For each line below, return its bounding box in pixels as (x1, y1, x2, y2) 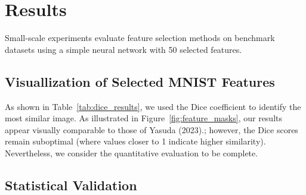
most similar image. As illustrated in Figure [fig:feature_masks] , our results (5, 112, 283, 124)
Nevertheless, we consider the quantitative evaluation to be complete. (5, 146, 258, 159)
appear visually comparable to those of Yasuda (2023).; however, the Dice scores (5, 123, 298, 136)
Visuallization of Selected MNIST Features (5, 72, 275, 90)
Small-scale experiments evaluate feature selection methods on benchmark (5, 32, 275, 44)
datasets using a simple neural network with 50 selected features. (5, 43, 242, 55)
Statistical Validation (5, 175, 137, 194)
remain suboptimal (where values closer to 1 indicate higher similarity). (5, 135, 266, 147)
